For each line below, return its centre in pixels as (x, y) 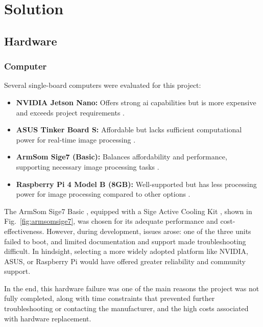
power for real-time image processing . (76, 139)
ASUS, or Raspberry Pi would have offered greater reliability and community (125, 261)
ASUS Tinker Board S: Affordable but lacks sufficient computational (129, 130)
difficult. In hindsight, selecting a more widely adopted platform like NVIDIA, (126, 251)
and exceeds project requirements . (70, 112)
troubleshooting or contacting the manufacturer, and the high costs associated (126, 308)
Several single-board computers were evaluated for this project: (103, 85)
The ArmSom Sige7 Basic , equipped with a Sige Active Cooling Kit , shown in (128, 211)
